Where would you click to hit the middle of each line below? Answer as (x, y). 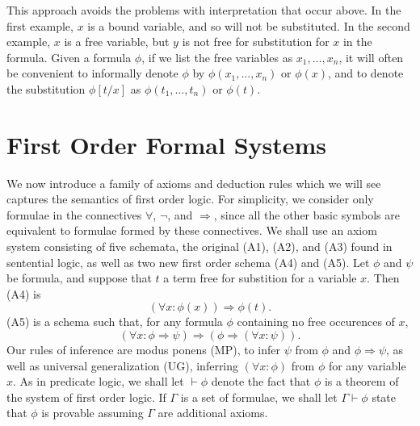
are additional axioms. (213, 413)
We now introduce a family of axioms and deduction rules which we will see (194, 183)
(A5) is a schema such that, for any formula (115, 322)
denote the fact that (261, 381)
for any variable (367, 365)
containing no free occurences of (316, 322)
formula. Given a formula (69, 57)
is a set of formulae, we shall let (259, 397)
